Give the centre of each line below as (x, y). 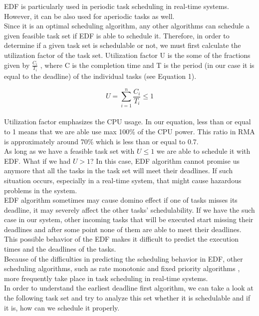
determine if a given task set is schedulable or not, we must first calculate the (123, 45)
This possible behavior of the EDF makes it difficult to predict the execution (121, 239)
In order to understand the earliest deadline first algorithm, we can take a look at (129, 288)
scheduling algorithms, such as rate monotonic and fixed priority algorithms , (122, 268)
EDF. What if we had (37, 160)
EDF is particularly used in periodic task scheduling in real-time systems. (117, 6)
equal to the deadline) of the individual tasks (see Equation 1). (100, 76)
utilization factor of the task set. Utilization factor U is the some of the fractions (127, 55)
